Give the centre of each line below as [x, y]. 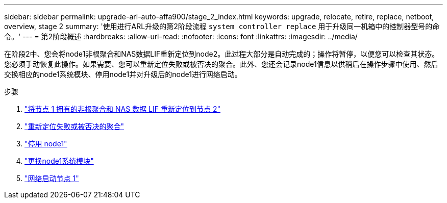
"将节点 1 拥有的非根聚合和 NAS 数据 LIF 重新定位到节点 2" [122, 109]
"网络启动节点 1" [52, 178]
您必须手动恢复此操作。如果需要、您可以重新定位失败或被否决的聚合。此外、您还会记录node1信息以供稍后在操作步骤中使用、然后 [221, 64]
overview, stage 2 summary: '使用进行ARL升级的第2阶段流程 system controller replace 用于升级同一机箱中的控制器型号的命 [222, 26]
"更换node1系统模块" [59, 161]
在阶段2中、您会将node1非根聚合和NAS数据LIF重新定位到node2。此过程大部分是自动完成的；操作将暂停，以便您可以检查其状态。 [222, 54]
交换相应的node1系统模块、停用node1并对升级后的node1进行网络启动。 [123, 74]
